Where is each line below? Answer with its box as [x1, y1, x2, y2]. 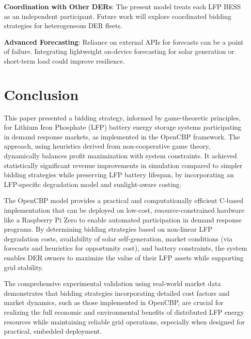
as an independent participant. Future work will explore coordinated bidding [4, 11, 232, 21]
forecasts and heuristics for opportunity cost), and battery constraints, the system [4, 243, 247, 253]
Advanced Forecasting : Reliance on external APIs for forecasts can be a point [4, 36, 244, 47]
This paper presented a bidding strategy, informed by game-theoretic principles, [4, 112, 241, 122]
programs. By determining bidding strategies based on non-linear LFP [4, 224, 213, 234]
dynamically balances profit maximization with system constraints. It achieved [4, 151, 237, 161]
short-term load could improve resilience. [4, 55, 125, 66]
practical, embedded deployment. [4, 326, 102, 336]
